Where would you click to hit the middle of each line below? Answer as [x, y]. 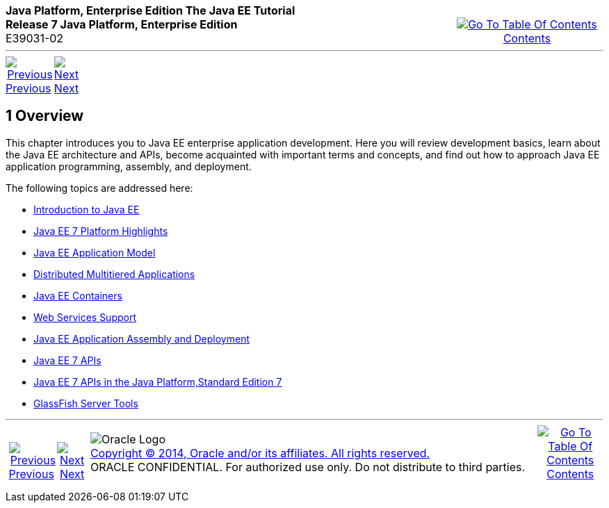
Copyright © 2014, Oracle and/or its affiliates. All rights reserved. [260, 453]
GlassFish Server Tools [86, 403]
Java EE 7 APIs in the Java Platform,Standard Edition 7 [158, 382]
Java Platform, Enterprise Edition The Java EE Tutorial [151, 10]
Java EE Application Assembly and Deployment [142, 338]
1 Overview [45, 116]
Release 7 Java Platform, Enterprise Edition [122, 24]
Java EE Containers [78, 295]
